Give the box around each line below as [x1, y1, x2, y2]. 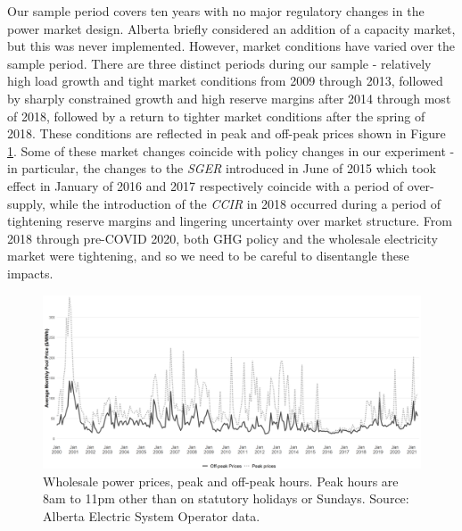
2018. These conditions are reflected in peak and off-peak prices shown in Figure [7, 124, 446, 143]
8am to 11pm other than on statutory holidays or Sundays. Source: [43, 489, 409, 508]
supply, [7, 194, 45, 212]
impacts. [7, 263, 54, 282]
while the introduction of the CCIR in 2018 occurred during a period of [49, 194, 441, 212]
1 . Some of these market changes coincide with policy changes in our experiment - [7, 141, 455, 160]
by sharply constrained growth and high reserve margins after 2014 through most [7, 88, 451, 107]
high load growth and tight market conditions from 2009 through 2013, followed [7, 71, 443, 90]
